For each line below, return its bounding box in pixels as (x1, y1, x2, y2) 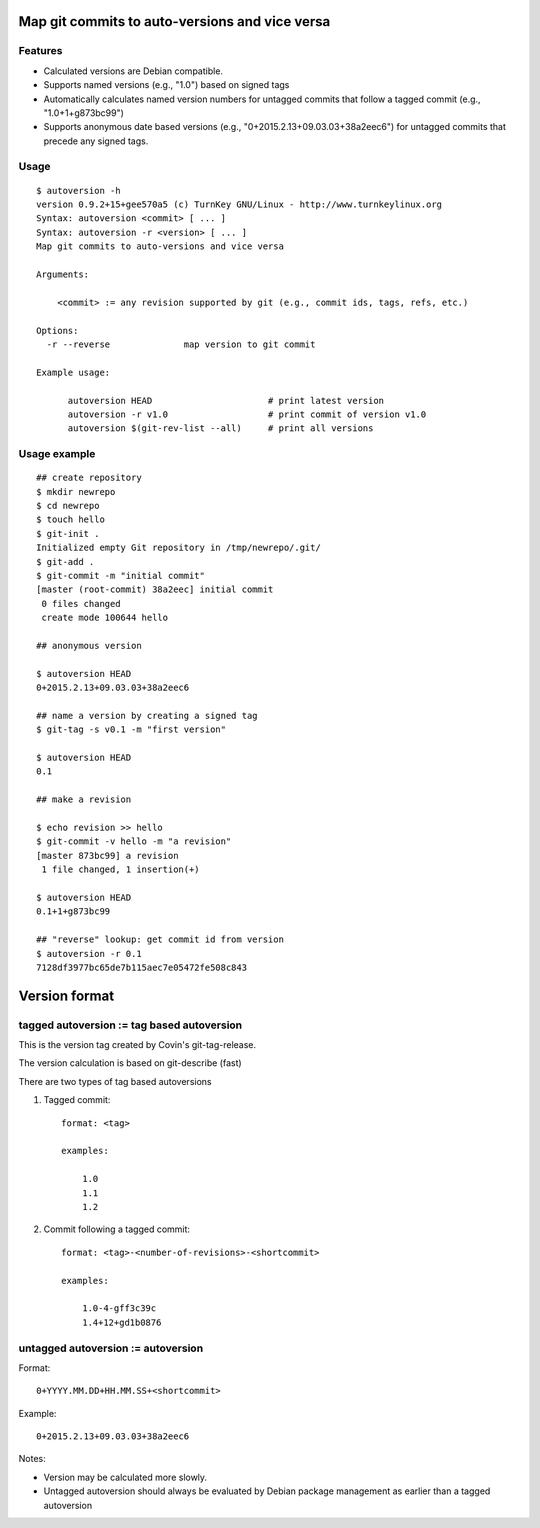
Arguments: (36, 269, 90, 280)
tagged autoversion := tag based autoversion (18, 1018, 243, 1032)
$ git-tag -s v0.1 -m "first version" (36, 724, 227, 735)
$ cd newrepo (36, 500, 100, 512)
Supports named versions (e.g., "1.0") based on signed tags (43, 79, 290, 91)
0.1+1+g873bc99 (36, 906, 111, 917)
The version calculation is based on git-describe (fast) (18, 1057, 242, 1069)
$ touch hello (36, 514, 105, 525)
